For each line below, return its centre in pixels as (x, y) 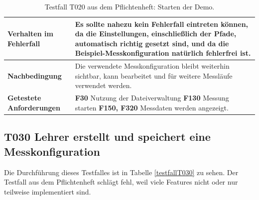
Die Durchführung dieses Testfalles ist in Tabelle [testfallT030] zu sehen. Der (121, 172)
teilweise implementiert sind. (48, 191)
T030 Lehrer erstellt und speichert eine (107, 137)
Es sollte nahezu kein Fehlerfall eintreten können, (162, 24)
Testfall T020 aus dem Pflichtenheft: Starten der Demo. (129, 6)
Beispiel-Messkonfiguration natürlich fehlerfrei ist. (163, 53)
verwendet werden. (103, 85)
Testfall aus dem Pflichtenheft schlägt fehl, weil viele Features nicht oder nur (121, 182)
